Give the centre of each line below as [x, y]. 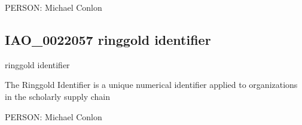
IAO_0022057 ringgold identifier [108, 39]
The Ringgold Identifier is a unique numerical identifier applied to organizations [151, 85]
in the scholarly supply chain [57, 96]
